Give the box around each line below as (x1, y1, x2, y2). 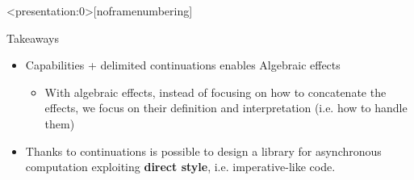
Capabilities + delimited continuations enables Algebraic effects (25, 57, 341, 73)
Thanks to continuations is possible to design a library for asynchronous (25, 142, 382, 159)
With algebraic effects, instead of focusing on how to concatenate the (44, 83, 387, 100)
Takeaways (6, 29, 60, 46)
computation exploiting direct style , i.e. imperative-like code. (25, 158, 336, 175)
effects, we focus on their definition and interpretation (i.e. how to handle (44, 99, 408, 116)
